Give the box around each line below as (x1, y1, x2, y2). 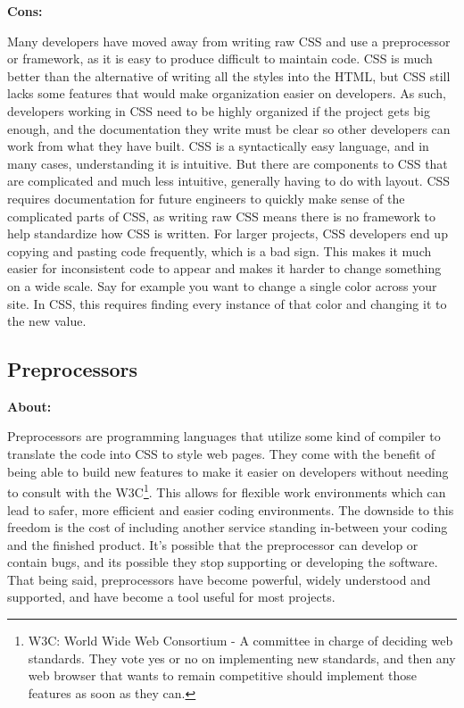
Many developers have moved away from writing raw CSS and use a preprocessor (7, 31, 451, 50)
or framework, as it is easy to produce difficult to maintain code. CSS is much (7, 49, 433, 68)
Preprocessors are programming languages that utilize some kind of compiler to (7, 427, 441, 446)
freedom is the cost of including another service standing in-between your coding (7, 518, 448, 537)
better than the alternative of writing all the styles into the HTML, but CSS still (7, 66, 451, 85)
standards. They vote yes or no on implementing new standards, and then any (28, 648, 456, 667)
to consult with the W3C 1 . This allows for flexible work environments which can (7, 480, 446, 501)
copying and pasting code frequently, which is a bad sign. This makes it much (7, 241, 432, 260)
